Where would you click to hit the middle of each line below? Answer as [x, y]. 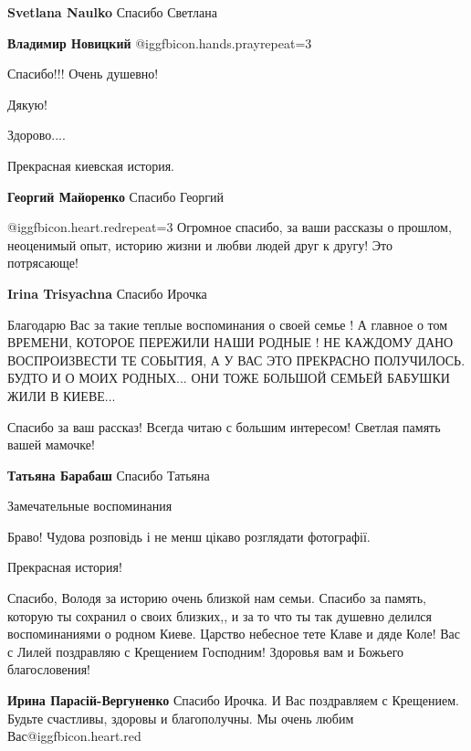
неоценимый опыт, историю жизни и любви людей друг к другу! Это [200, 244]
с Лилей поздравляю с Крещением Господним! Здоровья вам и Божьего [206, 651]
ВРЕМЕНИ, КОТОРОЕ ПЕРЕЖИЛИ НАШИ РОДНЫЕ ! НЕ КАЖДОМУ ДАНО [230, 342]
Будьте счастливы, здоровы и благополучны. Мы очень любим [181, 718]
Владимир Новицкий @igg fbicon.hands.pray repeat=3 [160, 42]
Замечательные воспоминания [90, 506]
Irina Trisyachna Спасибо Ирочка [107, 293]
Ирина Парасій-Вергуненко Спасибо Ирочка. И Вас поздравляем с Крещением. [233, 700]
